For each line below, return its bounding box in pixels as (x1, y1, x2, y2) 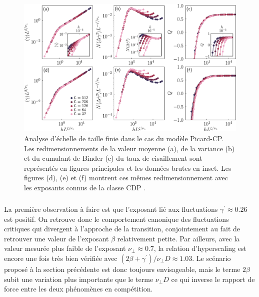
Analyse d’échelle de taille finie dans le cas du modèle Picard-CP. (24, 133, 224, 144)
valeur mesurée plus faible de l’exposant (4, 243, 126, 253)
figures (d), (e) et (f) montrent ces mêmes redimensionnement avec (24, 172, 228, 183)
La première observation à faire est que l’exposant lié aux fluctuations (4, 204, 218, 214)
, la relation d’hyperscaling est (153, 243, 246, 253)
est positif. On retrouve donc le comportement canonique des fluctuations (4, 213, 229, 224)
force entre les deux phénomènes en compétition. (4, 283, 153, 294)
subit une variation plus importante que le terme (4, 273, 153, 284)
